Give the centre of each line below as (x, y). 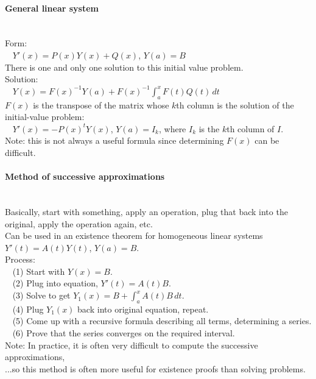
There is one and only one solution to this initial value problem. (124, 67)
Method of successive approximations (85, 176)
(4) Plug (28, 309)
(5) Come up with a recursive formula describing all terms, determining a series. (162, 321)
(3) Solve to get (41, 295)
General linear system (52, 8)
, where (172, 128)
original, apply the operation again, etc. (79, 223)
